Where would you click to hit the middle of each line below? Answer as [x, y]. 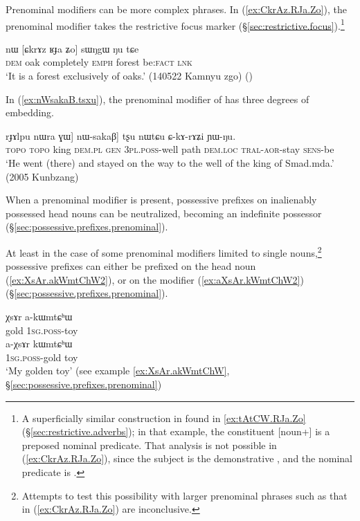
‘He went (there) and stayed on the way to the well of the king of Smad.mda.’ [170, 163]
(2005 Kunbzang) [42, 176]
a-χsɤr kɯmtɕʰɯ [39, 344]
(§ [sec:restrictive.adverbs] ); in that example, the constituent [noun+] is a [176, 431]
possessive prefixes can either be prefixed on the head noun [131, 266]
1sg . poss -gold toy [42, 357]
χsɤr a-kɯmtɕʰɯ [39, 316]
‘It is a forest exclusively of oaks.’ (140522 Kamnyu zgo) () [129, 76]
